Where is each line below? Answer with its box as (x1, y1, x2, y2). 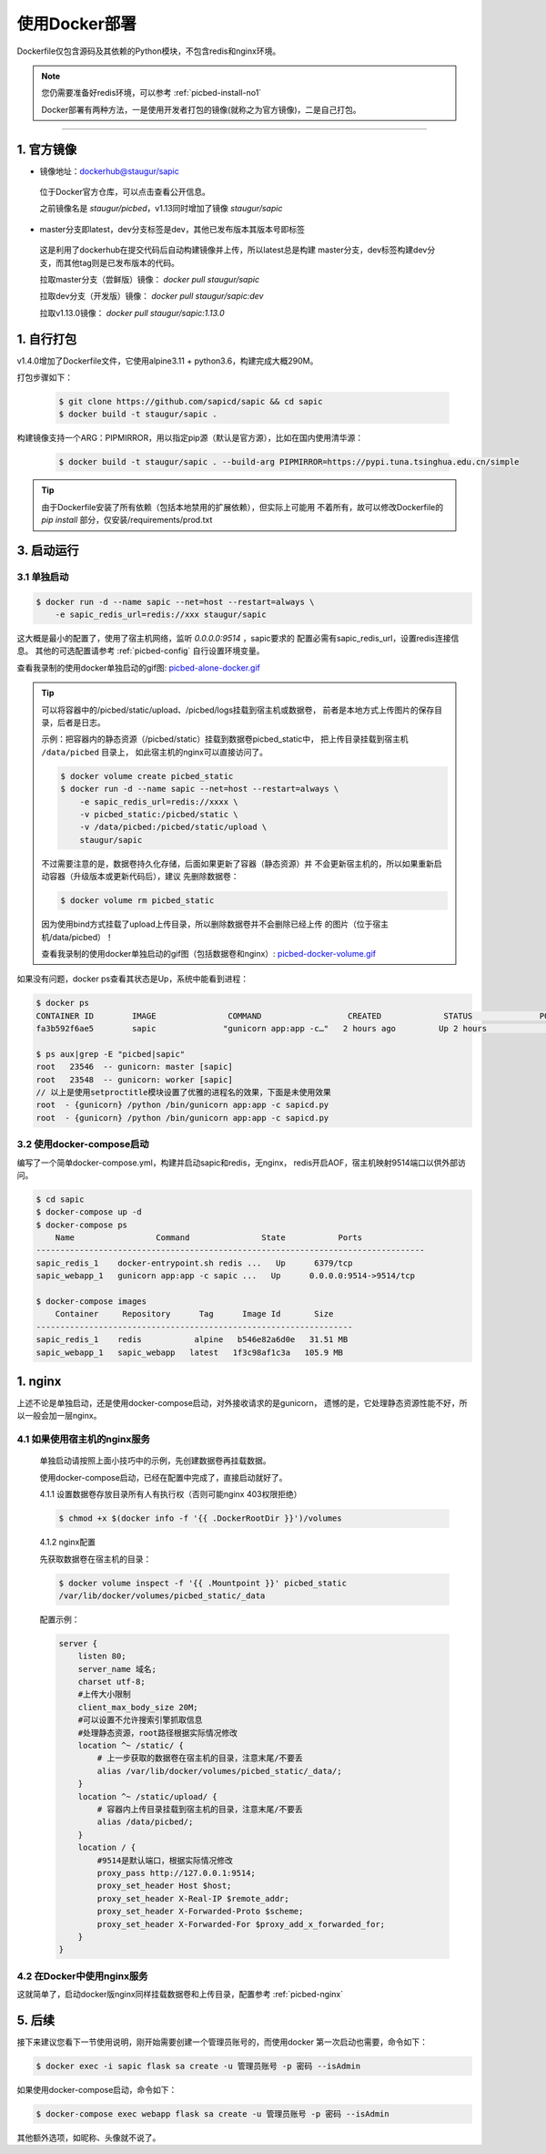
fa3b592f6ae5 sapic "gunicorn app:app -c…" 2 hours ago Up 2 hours (35, 1023, 487, 1034)
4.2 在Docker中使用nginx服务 (16, 1969, 148, 1982)
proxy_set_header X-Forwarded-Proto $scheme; (96, 1906, 304, 1917)
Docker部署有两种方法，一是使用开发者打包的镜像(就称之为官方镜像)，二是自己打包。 (41, 104, 361, 115)
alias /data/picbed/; (96, 1817, 194, 1827)
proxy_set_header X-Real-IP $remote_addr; (96, 1893, 290, 1903)
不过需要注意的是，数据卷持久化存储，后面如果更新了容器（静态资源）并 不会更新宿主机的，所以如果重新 (41, 857, 434, 869)
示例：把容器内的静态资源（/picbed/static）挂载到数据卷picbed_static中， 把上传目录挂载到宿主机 (41, 733, 409, 744)
